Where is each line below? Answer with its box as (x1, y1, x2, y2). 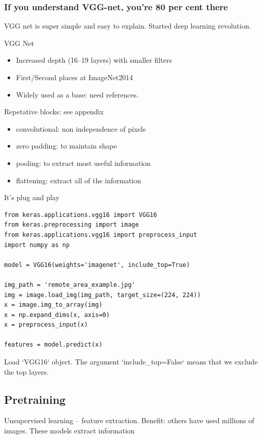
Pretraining (4, 391, 66, 407)
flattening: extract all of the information (16, 175, 141, 185)
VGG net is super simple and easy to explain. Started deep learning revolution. (4, 20, 251, 31)
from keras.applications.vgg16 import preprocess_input (4, 231, 197, 238)
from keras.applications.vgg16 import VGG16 (4, 211, 157, 218)
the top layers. (4, 366, 49, 377)
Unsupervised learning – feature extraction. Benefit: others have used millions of (4, 415, 254, 426)
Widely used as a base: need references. (16, 89, 139, 100)
